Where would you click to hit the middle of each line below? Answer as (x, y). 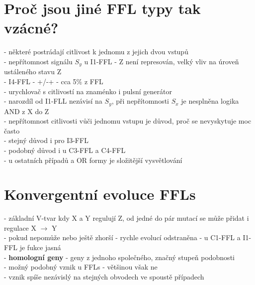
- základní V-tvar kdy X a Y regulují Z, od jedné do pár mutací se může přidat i (127, 218)
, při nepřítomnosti (140, 101)
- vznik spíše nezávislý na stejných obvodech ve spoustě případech (104, 276)
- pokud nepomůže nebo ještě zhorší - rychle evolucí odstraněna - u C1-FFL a (122, 237)
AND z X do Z (27, 111)
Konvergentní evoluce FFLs (100, 194)
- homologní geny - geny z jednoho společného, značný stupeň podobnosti (119, 257)
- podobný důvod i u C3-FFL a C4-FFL (65, 150)
